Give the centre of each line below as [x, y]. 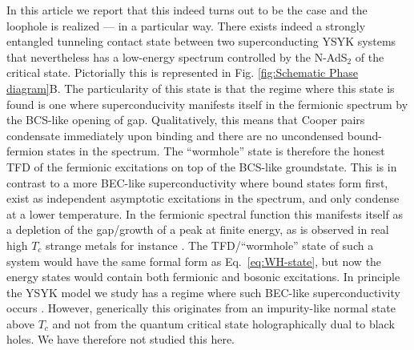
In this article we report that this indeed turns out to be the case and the [187, 10]
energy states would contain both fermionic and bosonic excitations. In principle [203, 277]
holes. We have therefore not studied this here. [121, 339]
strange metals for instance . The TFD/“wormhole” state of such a [210, 245]
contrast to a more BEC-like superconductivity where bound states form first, [197, 182]
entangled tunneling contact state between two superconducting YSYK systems [201, 41]
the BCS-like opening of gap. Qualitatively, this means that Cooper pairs [186, 120]
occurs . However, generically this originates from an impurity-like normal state [201, 308]
